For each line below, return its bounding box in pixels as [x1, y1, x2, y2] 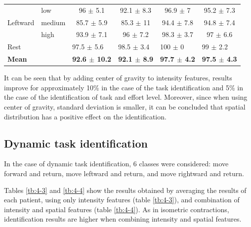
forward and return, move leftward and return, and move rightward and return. [4, 168, 244, 178]
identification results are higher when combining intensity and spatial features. [4, 214, 242, 224]
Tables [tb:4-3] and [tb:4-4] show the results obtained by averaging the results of [4, 185, 247, 195]
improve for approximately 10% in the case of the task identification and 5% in [4, 82, 244, 92]
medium [41, 17, 66, 27]
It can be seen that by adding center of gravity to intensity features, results [4, 73, 232, 83]
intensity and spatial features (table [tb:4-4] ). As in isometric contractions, [4, 204, 229, 214]
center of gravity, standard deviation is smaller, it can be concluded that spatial [4, 102, 246, 112]
